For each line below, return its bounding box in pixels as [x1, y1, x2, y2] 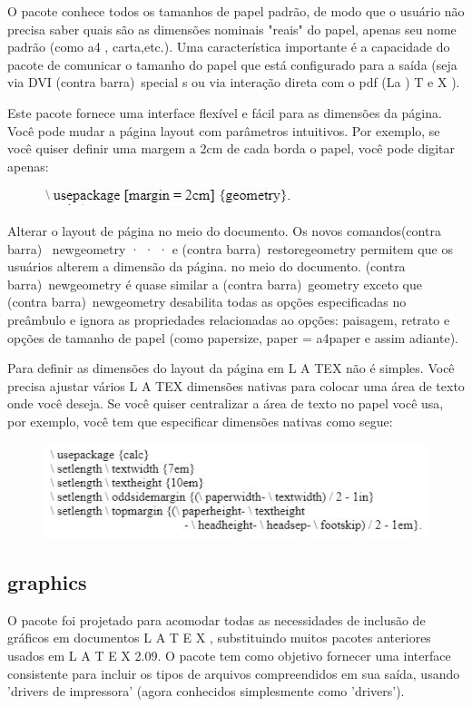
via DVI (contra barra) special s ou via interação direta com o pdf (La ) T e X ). [7, 73, 460, 92]
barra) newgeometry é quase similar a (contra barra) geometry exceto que [7, 274, 422, 293]
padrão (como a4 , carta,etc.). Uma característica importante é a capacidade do [7, 37, 450, 56]
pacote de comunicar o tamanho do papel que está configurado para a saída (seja [7, 54, 457, 74]
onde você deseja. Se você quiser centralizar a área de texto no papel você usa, [7, 394, 444, 413]
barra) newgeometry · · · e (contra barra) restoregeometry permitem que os [7, 239, 453, 258]
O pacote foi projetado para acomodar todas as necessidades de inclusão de [7, 610, 426, 629]
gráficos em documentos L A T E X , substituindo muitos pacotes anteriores [7, 628, 431, 647]
